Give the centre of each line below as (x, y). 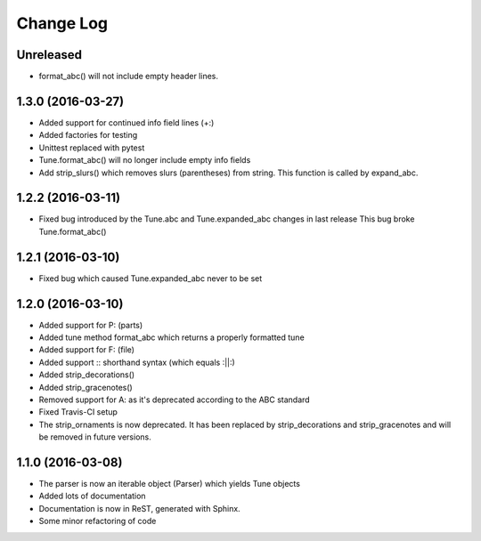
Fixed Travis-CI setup (78, 412)
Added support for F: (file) (87, 350)
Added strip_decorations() (87, 375)
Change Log (62, 23)
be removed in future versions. (95, 437)
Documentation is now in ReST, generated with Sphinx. (139, 508)
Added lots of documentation (92, 496)
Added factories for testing (88, 135)
